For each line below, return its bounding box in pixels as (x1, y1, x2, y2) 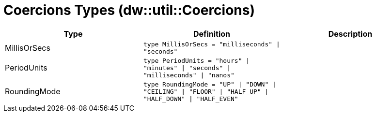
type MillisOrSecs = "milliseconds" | (143, 40, 280, 48)
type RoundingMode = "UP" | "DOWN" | (143, 80, 276, 88)
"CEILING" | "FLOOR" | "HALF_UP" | (143, 87, 269, 95)
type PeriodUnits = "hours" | (143, 57, 250, 64)
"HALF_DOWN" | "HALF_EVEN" (143, 95, 238, 102)
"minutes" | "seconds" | (143, 64, 231, 72)
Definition (193, 29, 231, 39)
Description (328, 29, 373, 39)
